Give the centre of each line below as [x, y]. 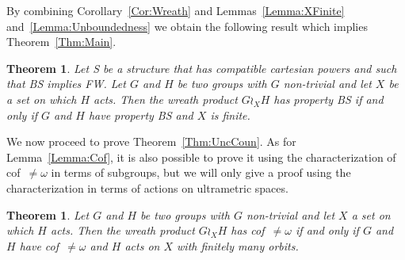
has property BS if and [329, 99]
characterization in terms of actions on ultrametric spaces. [147, 187]
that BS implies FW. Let [66, 84]
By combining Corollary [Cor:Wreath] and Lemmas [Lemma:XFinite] [176, 10]
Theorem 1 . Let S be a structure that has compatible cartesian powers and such [202, 68]
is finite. [230, 115]
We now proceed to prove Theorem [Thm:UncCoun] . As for [151, 141]
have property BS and [141, 115]
